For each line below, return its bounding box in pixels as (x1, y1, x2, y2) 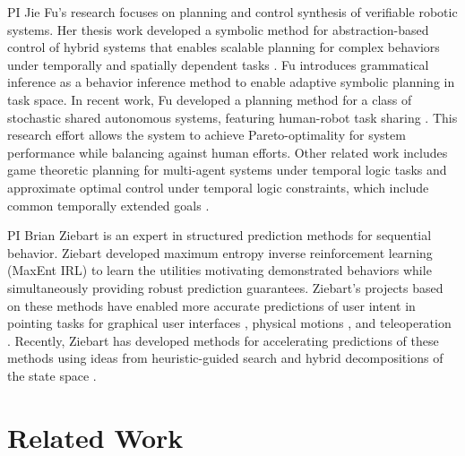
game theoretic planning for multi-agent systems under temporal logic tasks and (7, 160, 447, 179)
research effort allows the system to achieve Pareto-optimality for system (7, 125, 406, 144)
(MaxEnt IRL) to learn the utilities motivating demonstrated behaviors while (7, 261, 432, 280)
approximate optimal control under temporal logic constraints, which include (7, 177, 429, 196)
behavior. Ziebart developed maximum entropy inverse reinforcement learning (7, 243, 433, 262)
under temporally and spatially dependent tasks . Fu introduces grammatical (7, 55, 429, 73)
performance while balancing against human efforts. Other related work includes (7, 142, 448, 161)
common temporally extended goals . (7, 195, 210, 214)
